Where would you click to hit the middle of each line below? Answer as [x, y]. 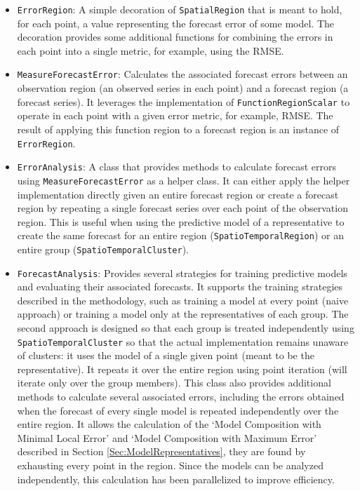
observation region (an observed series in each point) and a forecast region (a [183, 88]
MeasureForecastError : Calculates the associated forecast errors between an [182, 74]
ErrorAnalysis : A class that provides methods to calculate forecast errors [176, 167]
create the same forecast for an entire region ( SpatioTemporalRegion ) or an [180, 235]
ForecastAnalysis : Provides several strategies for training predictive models [182, 273]
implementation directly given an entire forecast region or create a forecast [178, 194]
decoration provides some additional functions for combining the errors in [175, 37]
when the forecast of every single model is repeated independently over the [178, 410]
